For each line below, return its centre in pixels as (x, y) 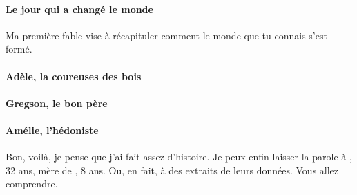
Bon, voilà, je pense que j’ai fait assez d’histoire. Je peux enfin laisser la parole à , (179, 157)
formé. (19, 49)
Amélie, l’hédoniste (52, 130)
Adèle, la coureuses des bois (74, 76)
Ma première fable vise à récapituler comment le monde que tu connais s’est (166, 35)
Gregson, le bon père (57, 103)
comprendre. (32, 184)
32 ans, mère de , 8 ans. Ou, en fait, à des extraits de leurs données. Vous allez (172, 170)
